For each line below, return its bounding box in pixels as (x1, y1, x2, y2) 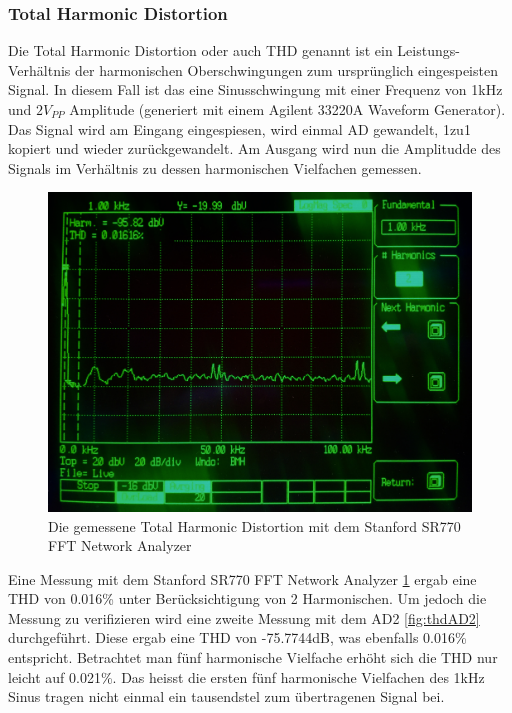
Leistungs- (397, 40, 460, 61)
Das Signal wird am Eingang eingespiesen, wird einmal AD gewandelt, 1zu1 (8, 118, 471, 139)
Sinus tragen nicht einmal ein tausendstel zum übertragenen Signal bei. (8, 686, 445, 707)
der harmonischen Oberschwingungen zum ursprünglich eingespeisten (75, 59, 498, 80)
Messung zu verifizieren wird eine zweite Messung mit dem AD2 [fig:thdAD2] (8, 607, 480, 628)
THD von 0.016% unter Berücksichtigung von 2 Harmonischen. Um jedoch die (8, 588, 487, 609)
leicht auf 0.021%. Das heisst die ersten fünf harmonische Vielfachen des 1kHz (8, 666, 485, 687)
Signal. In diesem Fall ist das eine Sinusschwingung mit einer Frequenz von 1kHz (8, 79, 503, 100)
